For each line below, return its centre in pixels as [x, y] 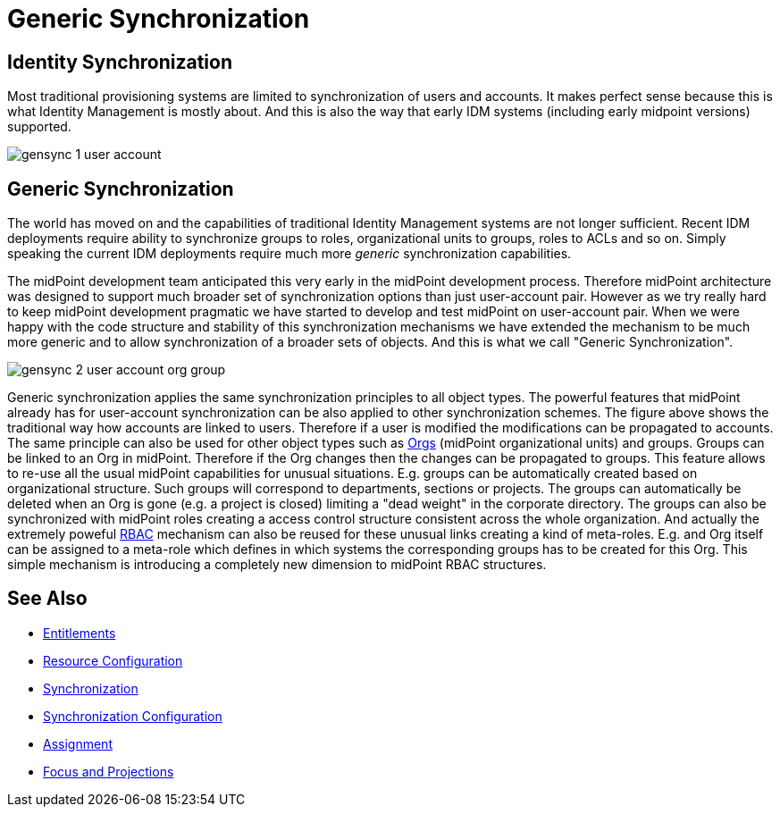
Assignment [78, 743]
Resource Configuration [113, 660]
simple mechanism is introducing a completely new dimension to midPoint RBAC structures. [277, 565]
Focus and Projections [109, 771]
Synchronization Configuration [133, 716]
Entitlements [80, 633]
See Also [47, 599]
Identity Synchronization [120, 62]
